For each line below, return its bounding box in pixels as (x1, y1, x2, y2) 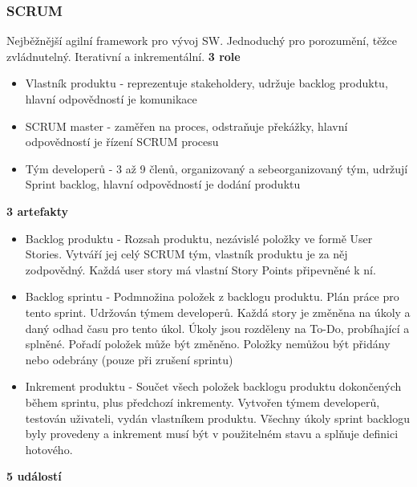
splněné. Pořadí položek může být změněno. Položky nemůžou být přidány (25, 335, 391, 352)
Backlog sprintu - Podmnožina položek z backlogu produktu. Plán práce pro (25, 288, 399, 305)
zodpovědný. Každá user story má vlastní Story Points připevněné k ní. (25, 261, 376, 278)
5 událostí (6, 468, 62, 485)
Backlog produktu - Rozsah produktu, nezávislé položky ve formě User (25, 229, 373, 246)
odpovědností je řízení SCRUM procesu (25, 133, 219, 150)
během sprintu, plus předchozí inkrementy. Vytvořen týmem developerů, (25, 393, 380, 410)
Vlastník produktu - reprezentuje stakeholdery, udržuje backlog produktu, (25, 75, 388, 91)
